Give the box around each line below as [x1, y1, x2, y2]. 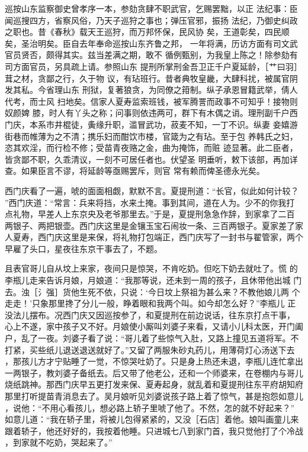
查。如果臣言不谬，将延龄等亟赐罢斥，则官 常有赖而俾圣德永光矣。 [5, 164, 265, 177]
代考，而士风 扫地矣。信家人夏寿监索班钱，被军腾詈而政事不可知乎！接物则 [5, 95, 298, 107]
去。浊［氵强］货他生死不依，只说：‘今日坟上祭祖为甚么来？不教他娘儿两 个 [5, 285, 300, 298]
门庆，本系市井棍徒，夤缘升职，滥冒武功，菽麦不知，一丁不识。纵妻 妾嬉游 [5, 118, 298, 130]
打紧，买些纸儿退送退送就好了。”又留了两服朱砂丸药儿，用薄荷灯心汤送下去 [5, 343, 295, 356]
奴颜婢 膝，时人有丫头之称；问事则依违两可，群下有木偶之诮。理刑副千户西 [5, 106, 298, 119]
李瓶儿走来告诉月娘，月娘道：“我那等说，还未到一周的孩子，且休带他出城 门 [5, 274, 302, 286]
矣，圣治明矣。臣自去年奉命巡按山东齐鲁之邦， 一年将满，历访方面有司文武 [5, 37, 298, 49]
